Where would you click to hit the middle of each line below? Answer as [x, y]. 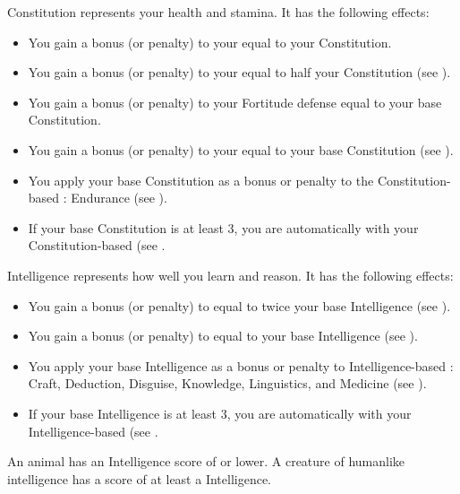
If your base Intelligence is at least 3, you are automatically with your [220, 413]
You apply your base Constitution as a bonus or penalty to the [201, 180]
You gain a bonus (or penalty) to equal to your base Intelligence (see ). [223, 336]
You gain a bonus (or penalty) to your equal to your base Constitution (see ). [241, 149]
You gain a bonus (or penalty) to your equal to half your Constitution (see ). [239, 72]
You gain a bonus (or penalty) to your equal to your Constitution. [210, 42]
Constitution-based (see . [97, 245]
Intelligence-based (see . [93, 431]
